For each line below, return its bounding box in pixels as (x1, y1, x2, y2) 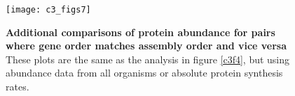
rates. (6, 79, 29, 94)
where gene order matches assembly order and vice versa (6, 38, 287, 53)
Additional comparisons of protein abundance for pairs (6, 24, 275, 39)
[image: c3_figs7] (6, 5, 91, 15)
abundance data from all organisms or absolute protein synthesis (6, 65, 283, 80)
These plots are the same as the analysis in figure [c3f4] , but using (6, 51, 290, 66)
